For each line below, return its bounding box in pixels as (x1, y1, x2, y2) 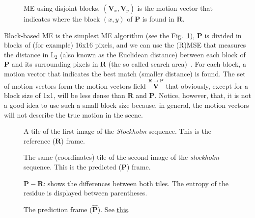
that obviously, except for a (166, 80, 248, 91)
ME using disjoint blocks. (24, 3, 100, 13)
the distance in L (4, 49, 55, 59)
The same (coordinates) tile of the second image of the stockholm (24, 152, 219, 162)
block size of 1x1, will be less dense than (4, 90, 125, 100)
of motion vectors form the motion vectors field (4, 80, 146, 91)
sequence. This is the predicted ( (24, 161, 121, 171)
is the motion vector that (137, 3, 213, 13)
